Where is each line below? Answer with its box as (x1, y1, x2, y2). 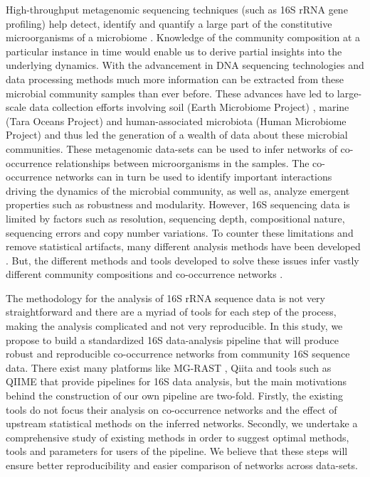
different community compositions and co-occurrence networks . (6, 267, 283, 282)
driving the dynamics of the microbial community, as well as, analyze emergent (6, 183, 350, 198)
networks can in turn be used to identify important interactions (55, 169, 332, 184)
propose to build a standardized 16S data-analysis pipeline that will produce (6, 332, 339, 347)
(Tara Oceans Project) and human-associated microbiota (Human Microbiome (6, 113, 347, 128)
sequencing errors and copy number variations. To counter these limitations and (6, 225, 354, 240)
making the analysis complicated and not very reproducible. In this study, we (6, 318, 343, 333)
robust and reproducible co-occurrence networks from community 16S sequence (6, 346, 350, 361)
